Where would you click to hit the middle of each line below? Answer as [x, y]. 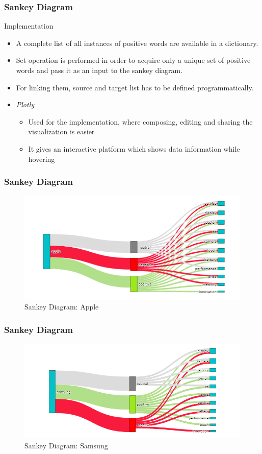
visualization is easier [61, 132]
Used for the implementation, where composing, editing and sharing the [140, 121]
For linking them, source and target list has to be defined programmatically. [135, 87]
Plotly [25, 104]
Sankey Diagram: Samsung [66, 445]
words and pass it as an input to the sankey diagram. [99, 70]
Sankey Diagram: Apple [62, 307]
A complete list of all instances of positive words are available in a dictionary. [137, 43]
